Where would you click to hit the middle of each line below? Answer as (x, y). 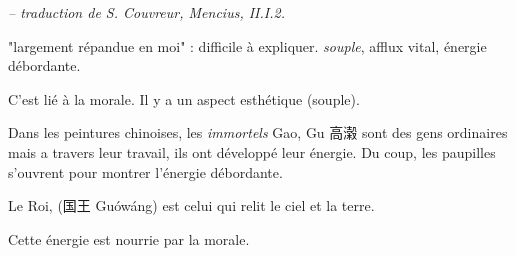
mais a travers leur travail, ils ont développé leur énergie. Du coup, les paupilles (252, 151)
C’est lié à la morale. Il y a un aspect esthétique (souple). (184, 98)
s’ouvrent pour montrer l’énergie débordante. (145, 171)
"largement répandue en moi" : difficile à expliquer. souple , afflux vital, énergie (247, 45)
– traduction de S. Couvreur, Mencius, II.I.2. (146, 12)
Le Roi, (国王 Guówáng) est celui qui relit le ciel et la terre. (191, 205)
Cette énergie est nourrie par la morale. (129, 238)
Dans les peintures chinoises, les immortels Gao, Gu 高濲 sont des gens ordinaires (258, 132)
